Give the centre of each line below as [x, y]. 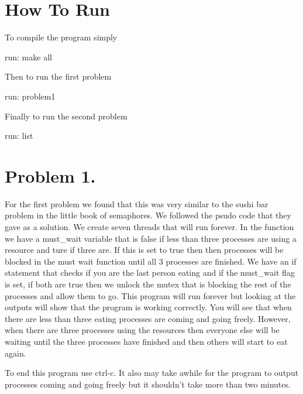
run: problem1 [30, 96]
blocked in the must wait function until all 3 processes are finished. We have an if [151, 261]
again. [16, 353]
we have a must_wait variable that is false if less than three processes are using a [151, 238]
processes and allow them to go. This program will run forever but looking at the [150, 295]
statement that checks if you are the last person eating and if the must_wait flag [150, 273]
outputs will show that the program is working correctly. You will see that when [148, 307]
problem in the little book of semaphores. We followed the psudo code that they [148, 215]
